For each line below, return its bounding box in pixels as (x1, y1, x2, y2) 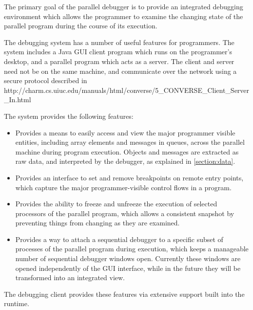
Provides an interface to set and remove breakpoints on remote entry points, (15, 172, 244, 182)
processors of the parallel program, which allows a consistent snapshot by (15, 208, 234, 218)
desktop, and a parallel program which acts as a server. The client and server (4, 56, 234, 66)
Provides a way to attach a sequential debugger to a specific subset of (15, 234, 223, 244)
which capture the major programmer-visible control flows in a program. (15, 182, 232, 192)
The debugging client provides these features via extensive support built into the (4, 288, 245, 299)
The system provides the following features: (4, 111, 134, 121)
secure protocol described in (4, 75, 87, 86)
